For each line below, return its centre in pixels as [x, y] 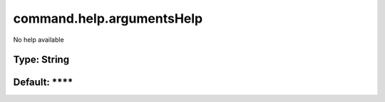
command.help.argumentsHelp [108, 18]
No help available [38, 40]
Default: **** [43, 83]
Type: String [41, 60]
